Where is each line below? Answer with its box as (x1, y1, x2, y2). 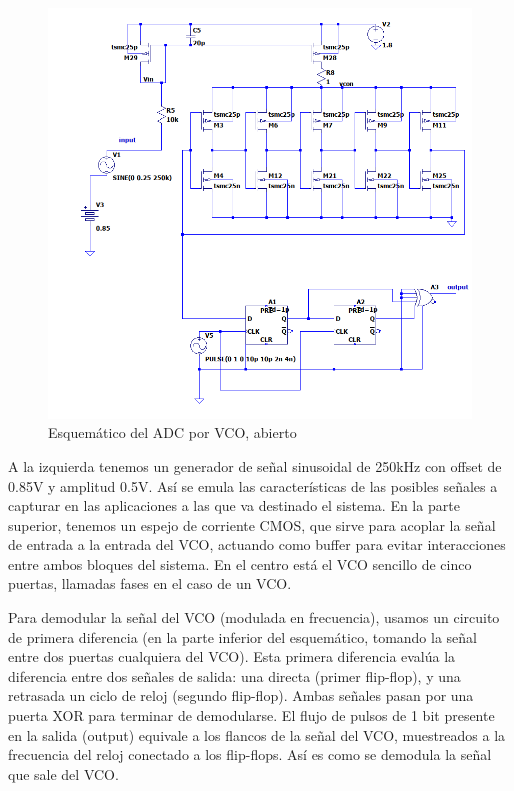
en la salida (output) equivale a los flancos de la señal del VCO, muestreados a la (8, 724, 506, 745)
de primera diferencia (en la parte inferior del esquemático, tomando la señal (8, 626, 477, 647)
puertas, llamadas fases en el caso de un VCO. (8, 573, 292, 594)
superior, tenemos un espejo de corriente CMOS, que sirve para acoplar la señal (8, 514, 496, 535)
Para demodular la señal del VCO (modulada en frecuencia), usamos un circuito (8, 607, 500, 628)
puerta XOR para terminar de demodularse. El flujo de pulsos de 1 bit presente (8, 705, 495, 726)
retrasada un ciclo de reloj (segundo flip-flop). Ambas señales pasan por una (8, 685, 474, 706)
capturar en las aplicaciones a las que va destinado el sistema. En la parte (8, 495, 460, 516)
